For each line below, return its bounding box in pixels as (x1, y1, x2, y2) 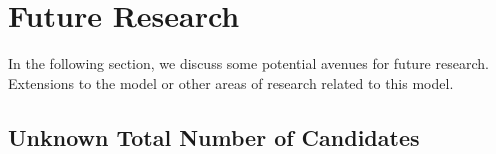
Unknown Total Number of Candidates (8, 121, 420, 152)
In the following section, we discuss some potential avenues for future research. (8, 53, 489, 74)
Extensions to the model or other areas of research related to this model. (8, 72, 454, 93)
